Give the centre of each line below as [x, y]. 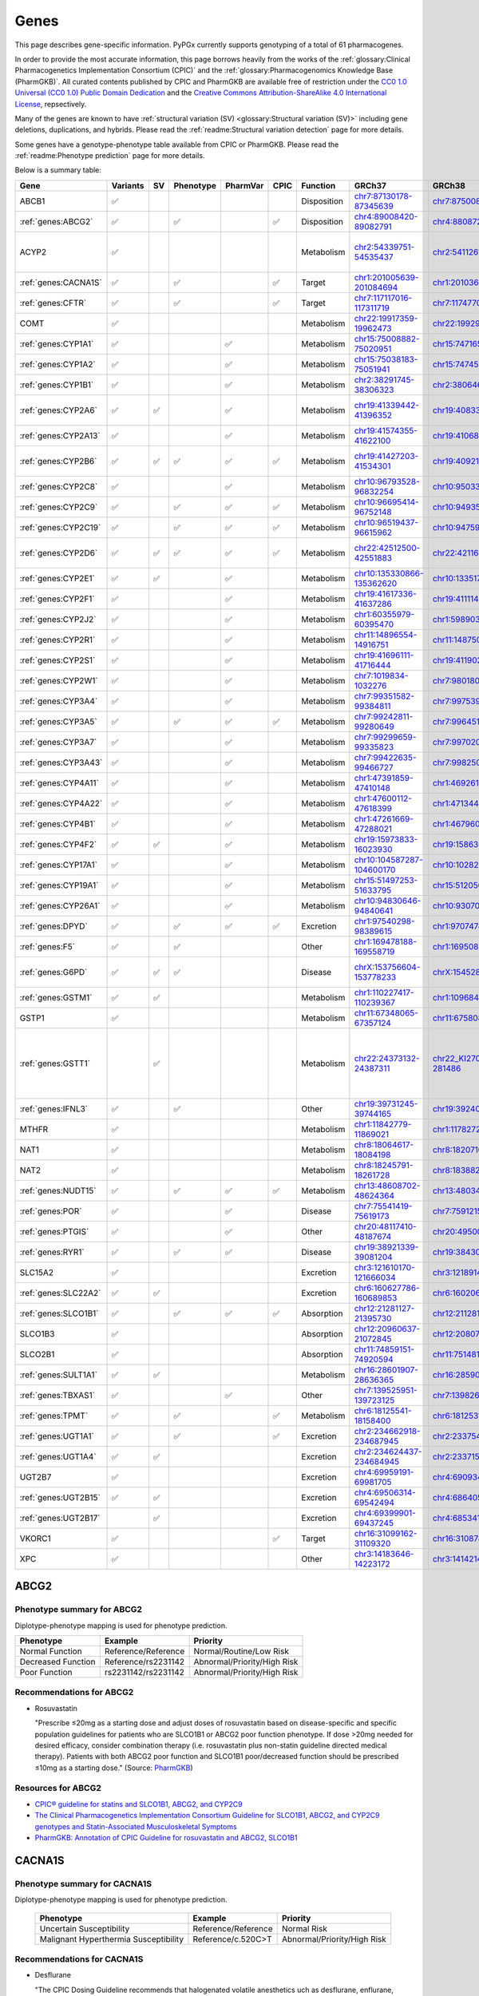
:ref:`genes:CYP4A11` [59, 782]
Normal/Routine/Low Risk [241, 1651]
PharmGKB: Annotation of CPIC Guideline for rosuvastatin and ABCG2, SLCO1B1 [166, 1838]
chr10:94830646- [388, 901]
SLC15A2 [37, 1272]
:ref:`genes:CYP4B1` [57, 824]
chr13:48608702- [387, 1186]
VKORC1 [35, 1539]
